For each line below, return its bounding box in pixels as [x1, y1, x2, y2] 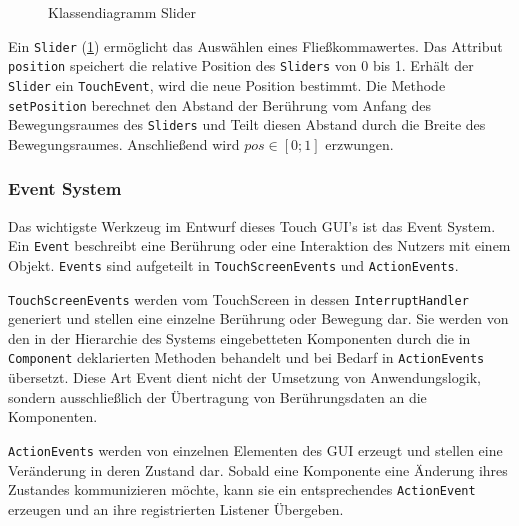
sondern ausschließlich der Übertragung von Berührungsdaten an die [8, 386, 427, 407]
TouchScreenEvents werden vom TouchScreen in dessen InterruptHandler [8, 288, 469, 309]
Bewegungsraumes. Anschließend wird [8, 133, 240, 154]
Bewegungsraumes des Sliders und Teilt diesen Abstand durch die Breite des [8, 114, 486, 135]
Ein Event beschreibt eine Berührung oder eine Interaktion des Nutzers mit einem [8, 235, 511, 256]
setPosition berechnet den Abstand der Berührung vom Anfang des [8, 94, 432, 115]
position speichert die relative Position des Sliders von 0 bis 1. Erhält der [8, 55, 474, 76]
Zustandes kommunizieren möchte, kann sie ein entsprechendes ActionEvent [8, 479, 476, 500]
